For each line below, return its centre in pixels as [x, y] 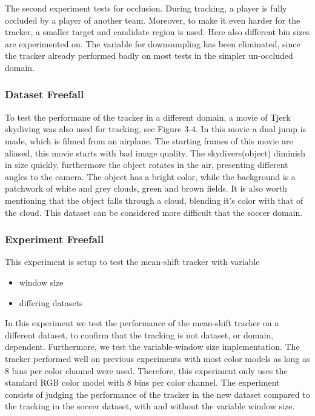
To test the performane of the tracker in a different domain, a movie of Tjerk [148, 117]
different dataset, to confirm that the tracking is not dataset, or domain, [139, 334]
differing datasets [51, 302]
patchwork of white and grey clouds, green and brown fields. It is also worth [146, 188]
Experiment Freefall [55, 239]
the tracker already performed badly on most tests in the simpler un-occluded [149, 55]
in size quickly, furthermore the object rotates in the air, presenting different [147, 165]
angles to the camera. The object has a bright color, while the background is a [150, 176]
